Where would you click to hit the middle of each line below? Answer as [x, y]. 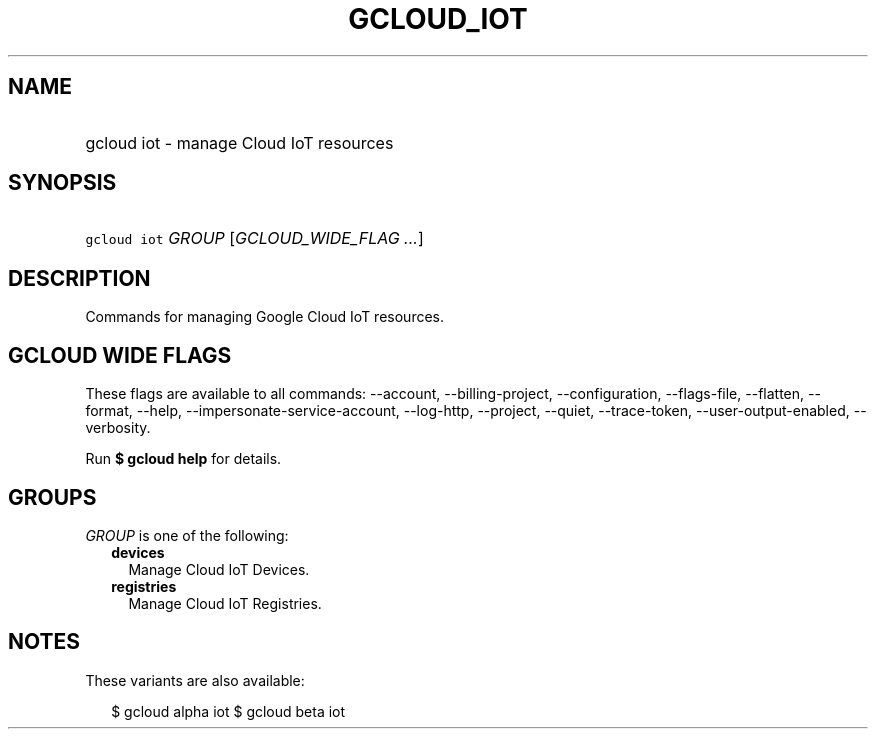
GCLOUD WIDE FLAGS [120, 355]
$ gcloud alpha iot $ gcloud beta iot [228, 711]
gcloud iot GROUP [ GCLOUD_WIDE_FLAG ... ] [254, 238]
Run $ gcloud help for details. [183, 459]
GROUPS [52, 497]
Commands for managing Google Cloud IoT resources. [265, 317]
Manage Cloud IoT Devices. [219, 569]
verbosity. [118, 428]
